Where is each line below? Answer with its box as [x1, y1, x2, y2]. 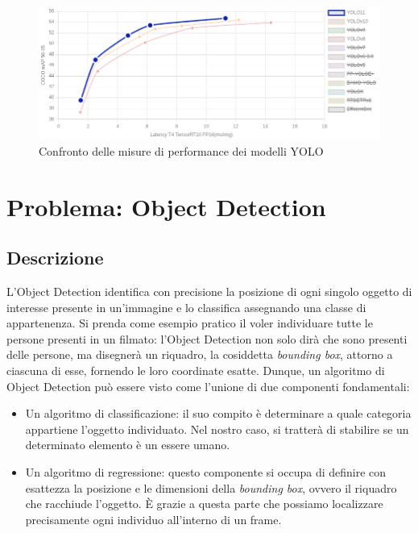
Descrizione [6, 245, 104, 270]
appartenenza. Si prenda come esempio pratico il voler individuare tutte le [6, 314, 373, 331]
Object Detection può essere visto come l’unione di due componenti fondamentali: [6, 377, 410, 394]
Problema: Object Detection [6, 189, 326, 223]
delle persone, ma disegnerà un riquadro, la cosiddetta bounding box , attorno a [6, 346, 393, 363]
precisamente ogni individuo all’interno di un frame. [25, 510, 282, 527]
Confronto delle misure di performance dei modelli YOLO [39, 142, 324, 159]
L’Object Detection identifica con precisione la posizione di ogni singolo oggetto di [6, 283, 412, 300]
